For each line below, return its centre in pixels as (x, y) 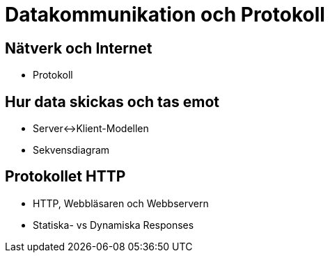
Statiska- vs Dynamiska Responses (113, 225)
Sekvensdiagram (71, 150)
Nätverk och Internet (79, 48)
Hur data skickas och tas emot (112, 102)
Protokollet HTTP (65, 177)
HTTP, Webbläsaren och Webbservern (121, 203)
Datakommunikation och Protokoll (165, 15)
